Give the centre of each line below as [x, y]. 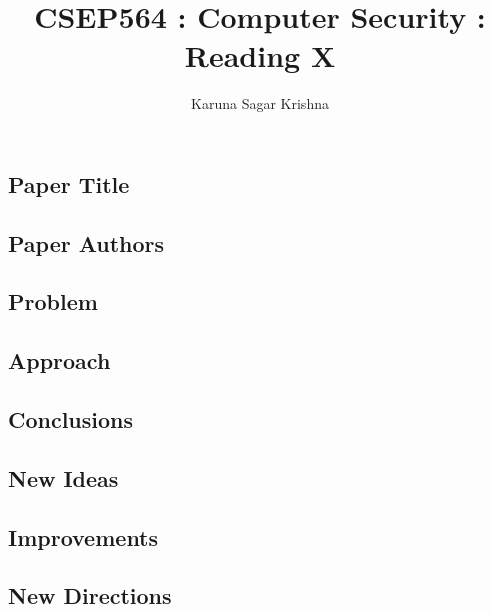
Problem [53, 301]
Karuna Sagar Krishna [260, 103]
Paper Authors [86, 242]
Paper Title [69, 183]
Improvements [83, 536]
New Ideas [63, 477]
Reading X [260, 55]
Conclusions [71, 419]
